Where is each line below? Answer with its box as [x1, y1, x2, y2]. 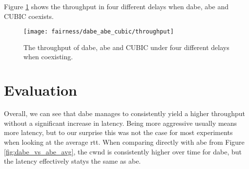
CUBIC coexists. [4, 11, 54, 21]
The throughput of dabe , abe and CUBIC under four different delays [23, 42, 229, 52]
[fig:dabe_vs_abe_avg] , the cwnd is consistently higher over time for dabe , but [4, 146, 242, 156]
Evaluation [4, 80, 77, 100]
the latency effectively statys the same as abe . [4, 156, 141, 166]
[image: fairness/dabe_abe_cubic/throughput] [23, 28, 174, 35]
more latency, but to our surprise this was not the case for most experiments [4, 127, 233, 137]
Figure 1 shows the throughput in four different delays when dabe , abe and [4, 1, 228, 11]
